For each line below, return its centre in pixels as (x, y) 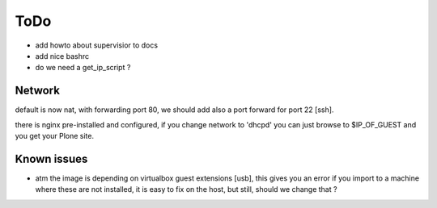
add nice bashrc (62, 56)
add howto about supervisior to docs (96, 45)
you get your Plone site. (55, 136)
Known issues (51, 158)
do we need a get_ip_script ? (83, 68)
